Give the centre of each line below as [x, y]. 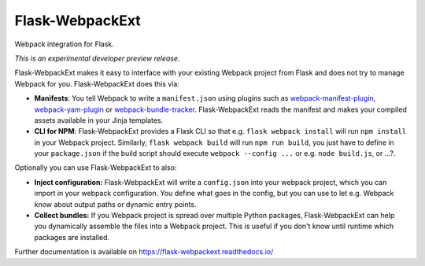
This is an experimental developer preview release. [97, 58]
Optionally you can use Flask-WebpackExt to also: [96, 168]
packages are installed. [72, 237]
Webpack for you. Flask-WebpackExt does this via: [97, 83]
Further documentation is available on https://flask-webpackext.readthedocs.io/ [144, 252]
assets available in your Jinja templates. [99, 120]
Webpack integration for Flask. [64, 44]
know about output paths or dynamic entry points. [115, 204]
